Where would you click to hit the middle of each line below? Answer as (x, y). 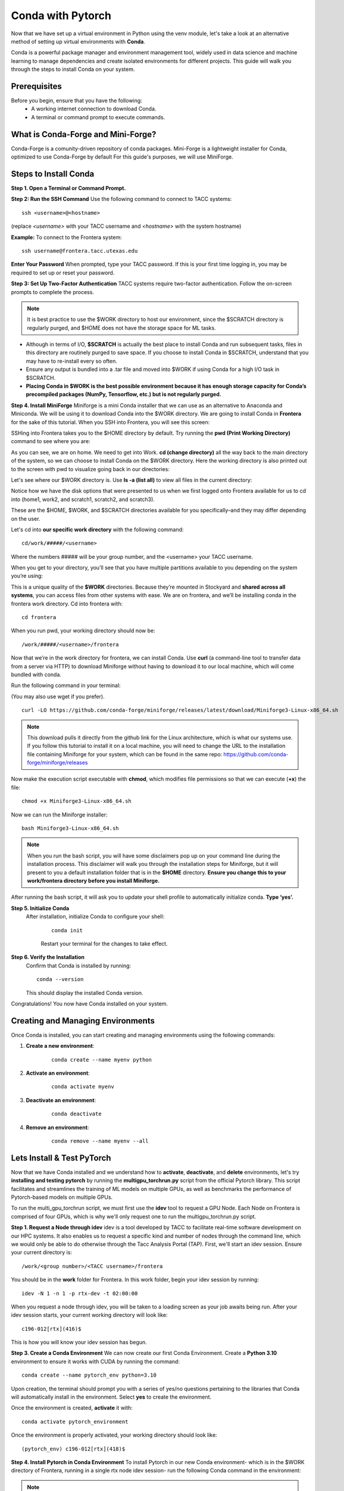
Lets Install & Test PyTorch (61, 1158)
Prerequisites (36, 86)
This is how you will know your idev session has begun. (79, 1342)
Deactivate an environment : (61, 1100)
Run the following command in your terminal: (66, 685)
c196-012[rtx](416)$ (51, 1329)
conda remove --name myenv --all (100, 1141)
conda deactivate (76, 1114)
